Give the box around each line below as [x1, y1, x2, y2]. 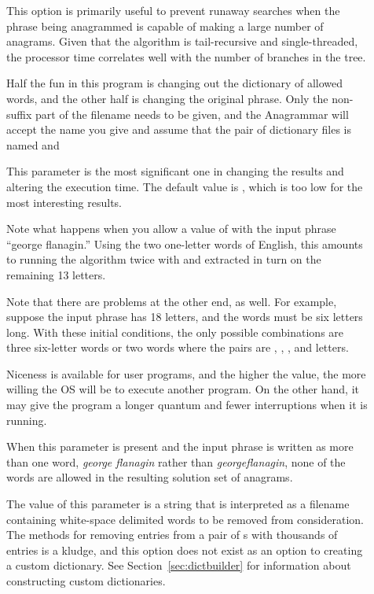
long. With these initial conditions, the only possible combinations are [6, 323, 344, 340]
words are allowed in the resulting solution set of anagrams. [6, 469, 293, 485]
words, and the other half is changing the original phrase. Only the [6, 90, 328, 106]
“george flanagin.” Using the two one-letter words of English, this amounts [6, 235, 363, 252]
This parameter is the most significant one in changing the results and [6, 163, 344, 179]
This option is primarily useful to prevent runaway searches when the [6, 2, 340, 18]
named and [6, 136, 60, 153]
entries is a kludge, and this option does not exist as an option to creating [6, 541, 363, 558]
